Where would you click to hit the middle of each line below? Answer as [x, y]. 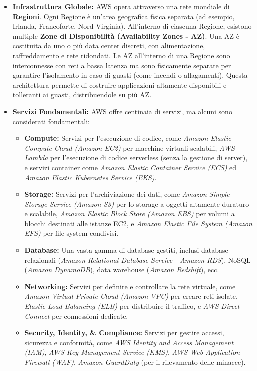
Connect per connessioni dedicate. [76, 316]
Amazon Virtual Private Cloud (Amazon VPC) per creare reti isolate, [131, 296]
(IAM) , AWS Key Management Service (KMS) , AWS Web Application [132, 352]
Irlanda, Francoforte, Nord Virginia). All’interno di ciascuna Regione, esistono [132, 26]
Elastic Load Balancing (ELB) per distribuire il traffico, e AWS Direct [132, 306]
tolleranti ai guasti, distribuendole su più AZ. [82, 95]
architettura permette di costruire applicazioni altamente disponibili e [119, 85]
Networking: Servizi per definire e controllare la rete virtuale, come [130, 286]
